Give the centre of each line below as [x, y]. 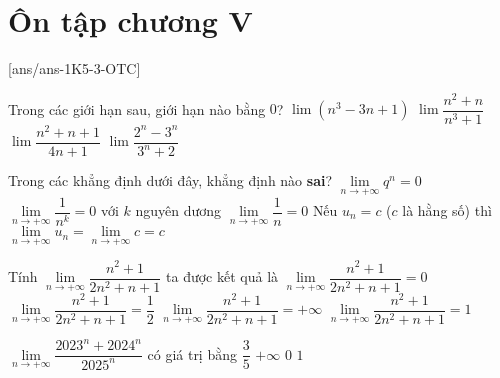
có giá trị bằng [192, 353]
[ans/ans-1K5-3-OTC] [74, 68]
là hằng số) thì [447, 210]
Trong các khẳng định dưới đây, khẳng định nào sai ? [170, 180]
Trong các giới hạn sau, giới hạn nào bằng [137, 108]
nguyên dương [178, 210]
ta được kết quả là [222, 276]
